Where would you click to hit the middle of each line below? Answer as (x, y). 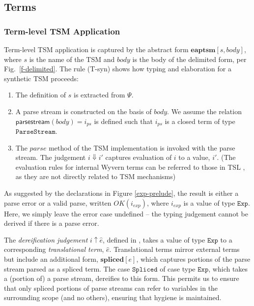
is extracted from (99, 95)
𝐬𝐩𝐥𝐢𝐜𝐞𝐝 (112, 260)
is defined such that (123, 121)
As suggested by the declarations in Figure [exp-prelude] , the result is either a (121, 193)
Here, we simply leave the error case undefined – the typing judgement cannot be (126, 213)
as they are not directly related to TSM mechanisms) (96, 176)
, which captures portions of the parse (193, 259)
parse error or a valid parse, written (58, 202)
